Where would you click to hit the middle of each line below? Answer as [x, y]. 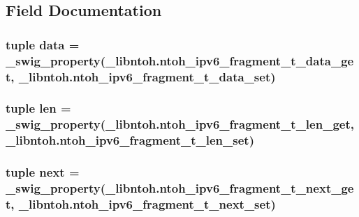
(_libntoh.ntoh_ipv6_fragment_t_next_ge [227, 188]
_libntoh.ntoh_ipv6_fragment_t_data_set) [147, 76]
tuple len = [38, 108]
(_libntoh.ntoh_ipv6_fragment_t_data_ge [227, 60]
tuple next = [43, 172]
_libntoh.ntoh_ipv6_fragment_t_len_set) [130, 140]
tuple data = [43, 44]
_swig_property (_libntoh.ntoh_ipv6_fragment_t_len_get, [180, 124]
